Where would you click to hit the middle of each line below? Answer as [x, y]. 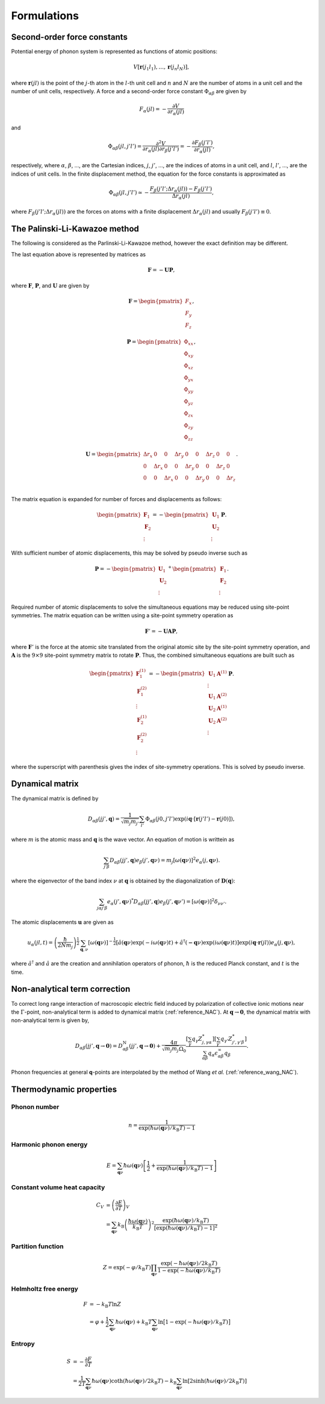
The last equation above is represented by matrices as [79, 254]
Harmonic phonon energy [49, 1145]
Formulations [45, 16]
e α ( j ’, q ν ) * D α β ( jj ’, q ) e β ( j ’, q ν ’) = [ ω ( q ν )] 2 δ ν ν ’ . [167, 902]
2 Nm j [65, 946]
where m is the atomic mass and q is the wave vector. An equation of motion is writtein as [123, 840]
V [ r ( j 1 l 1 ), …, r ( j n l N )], [161, 68]
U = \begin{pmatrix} [113, 454]
